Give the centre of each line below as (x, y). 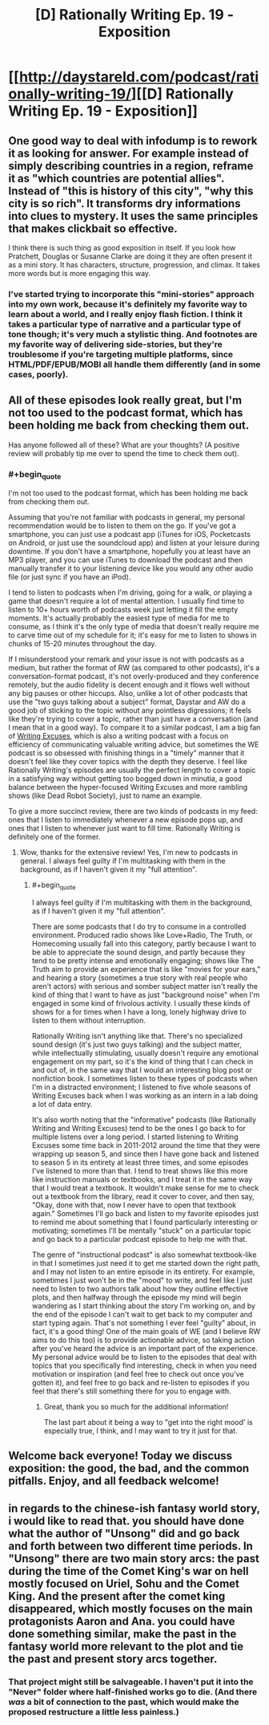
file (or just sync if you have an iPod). (70, 577)
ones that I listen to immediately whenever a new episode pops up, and (125, 820)
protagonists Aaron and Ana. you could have (122, 1621)
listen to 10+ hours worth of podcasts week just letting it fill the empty (123, 610)
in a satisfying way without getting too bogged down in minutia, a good (125, 779)
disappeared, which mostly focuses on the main (131, 1608)
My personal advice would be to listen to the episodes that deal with (145, 1357)
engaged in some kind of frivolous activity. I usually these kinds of (141, 1003)
